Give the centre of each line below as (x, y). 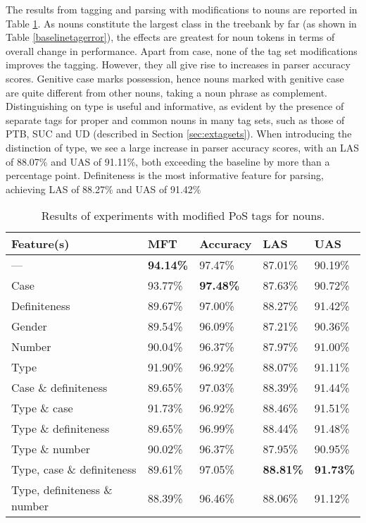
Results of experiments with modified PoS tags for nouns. (183, 216)
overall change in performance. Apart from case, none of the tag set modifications (182, 50)
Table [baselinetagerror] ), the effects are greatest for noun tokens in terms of (170, 37)
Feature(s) (40, 244)
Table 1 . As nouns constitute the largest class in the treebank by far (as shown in (181, 23)
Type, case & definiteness (74, 469)
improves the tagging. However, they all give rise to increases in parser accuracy (178, 64)
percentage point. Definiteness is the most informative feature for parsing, (165, 175)
